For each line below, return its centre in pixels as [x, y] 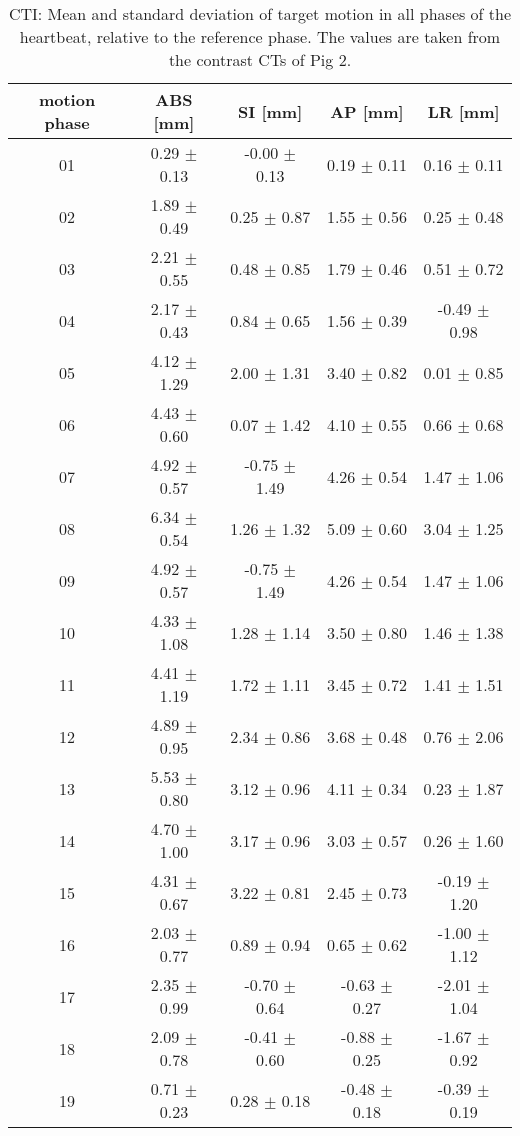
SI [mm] [270, 111]
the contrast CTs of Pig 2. [260, 59]
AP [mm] [367, 111]
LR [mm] [463, 111]
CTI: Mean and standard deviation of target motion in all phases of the [260, 13]
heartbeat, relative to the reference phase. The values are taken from [260, 36]
